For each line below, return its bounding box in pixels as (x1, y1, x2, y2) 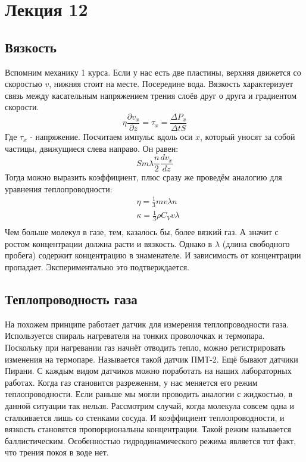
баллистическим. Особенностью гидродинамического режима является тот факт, (5, 434, 296, 447)
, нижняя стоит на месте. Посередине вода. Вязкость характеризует (49, 77, 293, 90)
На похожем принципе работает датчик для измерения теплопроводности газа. (5, 317, 289, 330)
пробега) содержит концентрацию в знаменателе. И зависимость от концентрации (5, 249, 301, 261)
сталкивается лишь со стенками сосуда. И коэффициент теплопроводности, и (5, 411, 285, 423)
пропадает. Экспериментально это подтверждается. (5, 261, 189, 273)
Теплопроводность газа (5, 290, 138, 308)
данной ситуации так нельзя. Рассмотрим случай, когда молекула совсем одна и (5, 399, 295, 411)
